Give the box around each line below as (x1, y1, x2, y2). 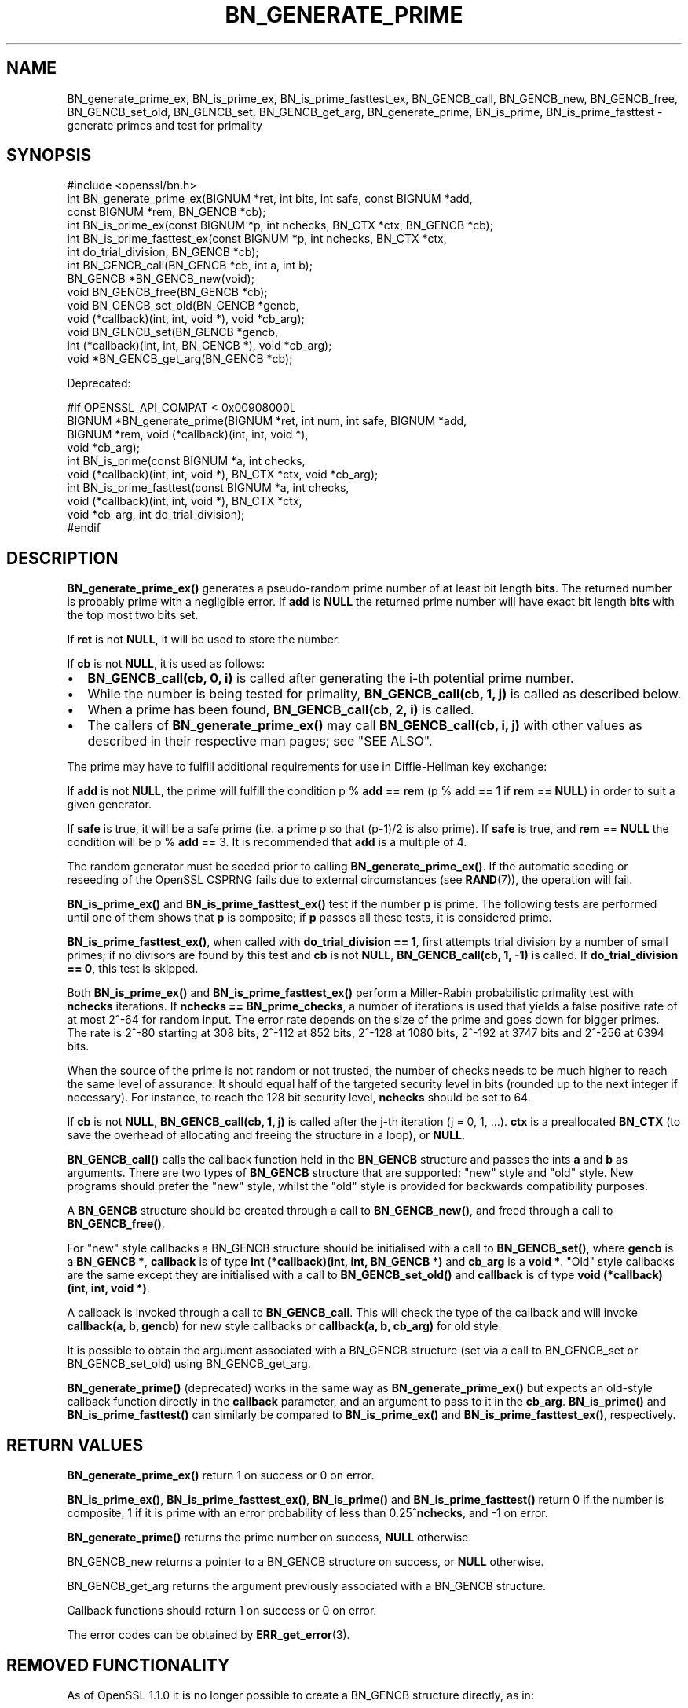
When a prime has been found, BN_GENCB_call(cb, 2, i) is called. (87, 702, 474, 718)
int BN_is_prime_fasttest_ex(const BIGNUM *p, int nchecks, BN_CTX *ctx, (67, 232, 447, 246)
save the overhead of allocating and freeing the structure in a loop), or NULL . (67, 1128, 466, 1142)
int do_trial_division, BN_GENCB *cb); (67, 245, 259, 259)
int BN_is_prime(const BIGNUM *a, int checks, (67, 454, 306, 468)
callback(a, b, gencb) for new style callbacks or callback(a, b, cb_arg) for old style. (67, 1319, 502, 1333)
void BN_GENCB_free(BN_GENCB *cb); (67, 285, 268, 299)
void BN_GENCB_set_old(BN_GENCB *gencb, (67, 299, 299, 313)
